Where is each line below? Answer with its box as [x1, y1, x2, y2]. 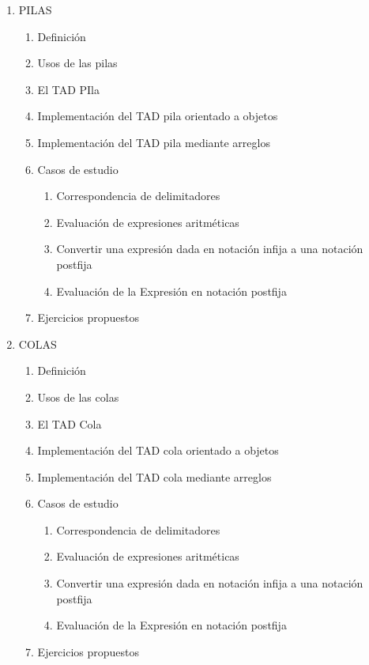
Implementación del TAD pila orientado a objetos [37, 108, 278, 124]
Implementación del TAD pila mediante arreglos [37, 134, 270, 150]
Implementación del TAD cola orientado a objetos [37, 442, 279, 459]
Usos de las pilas [37, 55, 118, 71]
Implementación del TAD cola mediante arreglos [37, 468, 272, 485]
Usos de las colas [37, 388, 119, 405]
